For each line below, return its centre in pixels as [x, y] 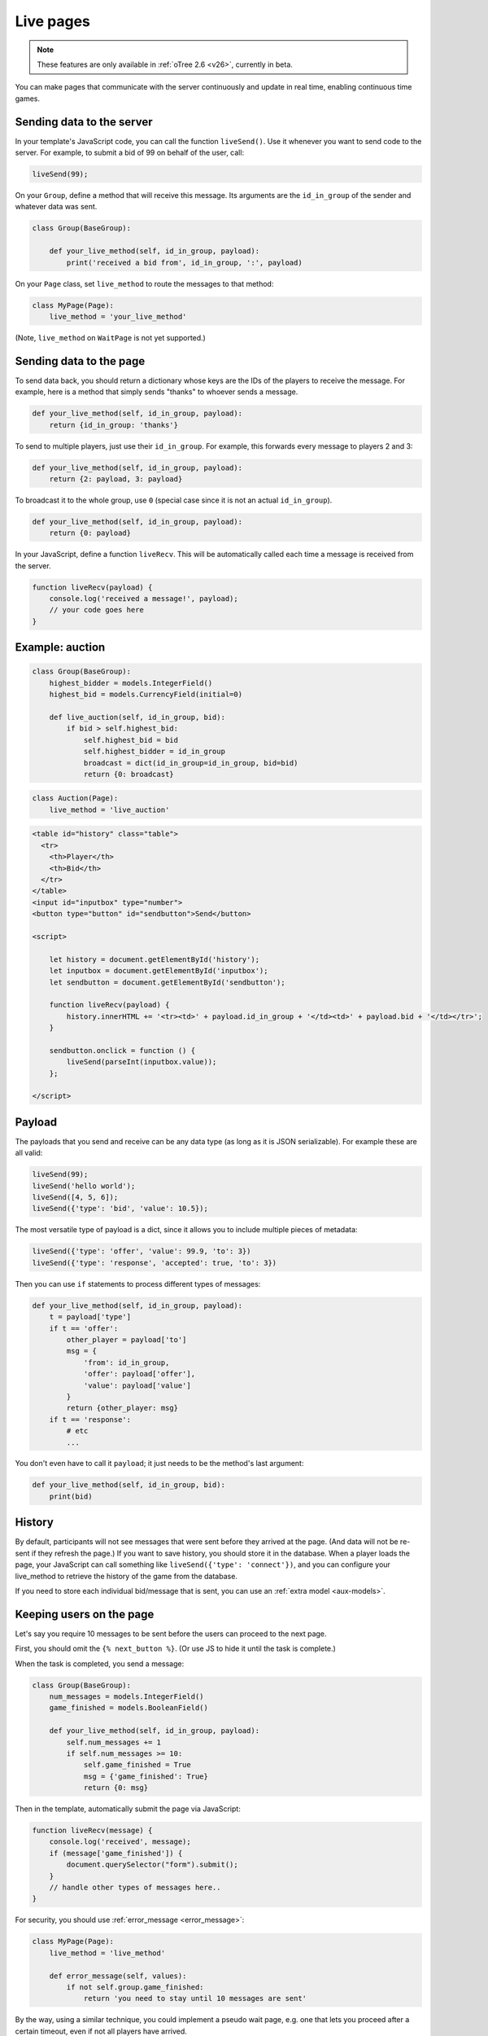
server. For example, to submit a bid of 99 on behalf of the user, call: [129, 153]
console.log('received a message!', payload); [144, 599]
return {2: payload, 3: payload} [116, 479]
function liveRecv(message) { [92, 1831]
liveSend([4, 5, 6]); [75, 1198]
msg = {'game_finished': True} [146, 1776]
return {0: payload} [90, 533]
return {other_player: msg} [122, 1408]
